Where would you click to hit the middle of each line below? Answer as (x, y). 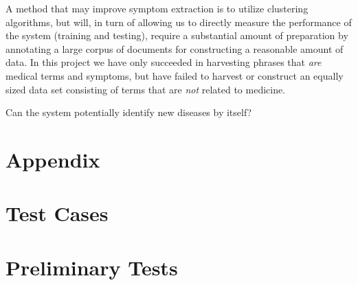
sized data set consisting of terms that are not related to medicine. (146, 89)
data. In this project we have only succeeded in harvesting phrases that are (164, 62)
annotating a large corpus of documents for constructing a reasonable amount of (175, 48)
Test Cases (57, 213)
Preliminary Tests (92, 267)
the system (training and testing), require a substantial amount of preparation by (177, 35)
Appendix (53, 159)
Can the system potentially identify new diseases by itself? (129, 112)
